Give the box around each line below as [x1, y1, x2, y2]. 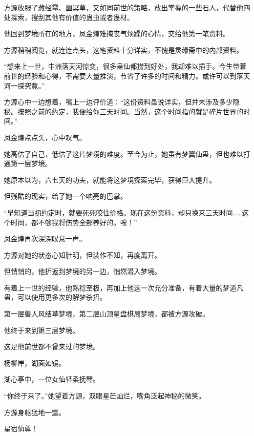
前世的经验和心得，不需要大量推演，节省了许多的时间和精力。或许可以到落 [4, 70, 243, 81]
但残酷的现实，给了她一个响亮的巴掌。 [4, 191, 127, 201]
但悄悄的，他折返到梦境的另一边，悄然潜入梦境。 [4, 266, 161, 276]
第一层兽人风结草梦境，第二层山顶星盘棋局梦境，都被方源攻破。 [4, 309, 209, 319]
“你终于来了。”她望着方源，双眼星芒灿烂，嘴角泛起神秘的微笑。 [4, 391, 206, 401]
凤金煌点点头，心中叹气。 [4, 132, 86, 142]
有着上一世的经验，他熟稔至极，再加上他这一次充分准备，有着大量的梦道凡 [4, 282, 243, 292]
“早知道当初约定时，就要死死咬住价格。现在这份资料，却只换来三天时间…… [4, 207, 242, 217]
